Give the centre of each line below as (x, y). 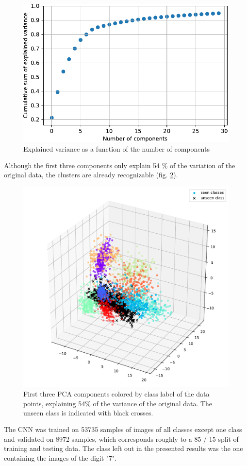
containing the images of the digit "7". (60, 457)
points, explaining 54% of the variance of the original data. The (118, 403)
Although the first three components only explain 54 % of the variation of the (120, 165)
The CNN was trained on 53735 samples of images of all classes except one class (123, 429)
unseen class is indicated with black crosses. (88, 413)
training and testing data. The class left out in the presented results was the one (123, 448)
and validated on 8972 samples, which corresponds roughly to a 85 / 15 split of (121, 439)
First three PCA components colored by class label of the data (116, 394)
